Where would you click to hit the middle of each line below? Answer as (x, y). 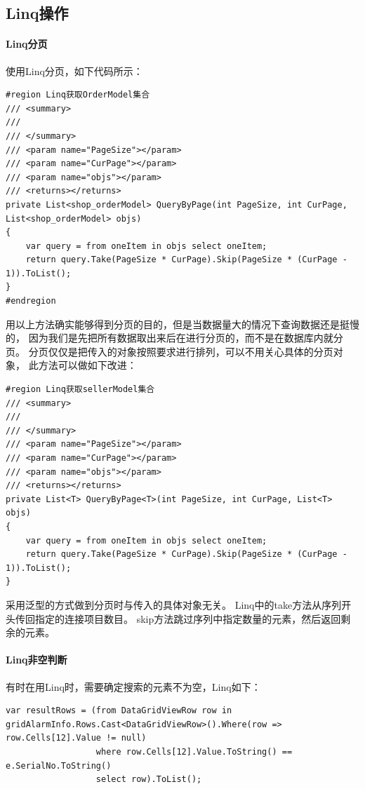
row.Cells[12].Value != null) (76, 738)
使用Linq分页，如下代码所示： (74, 70)
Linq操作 (37, 13)
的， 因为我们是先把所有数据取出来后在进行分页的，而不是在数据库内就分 (174, 338)
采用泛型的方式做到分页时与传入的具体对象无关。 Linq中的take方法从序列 (174, 604)
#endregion (31, 301)
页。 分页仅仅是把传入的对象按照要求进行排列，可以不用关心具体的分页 (170, 351)
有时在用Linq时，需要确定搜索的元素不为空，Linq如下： (133, 686)
